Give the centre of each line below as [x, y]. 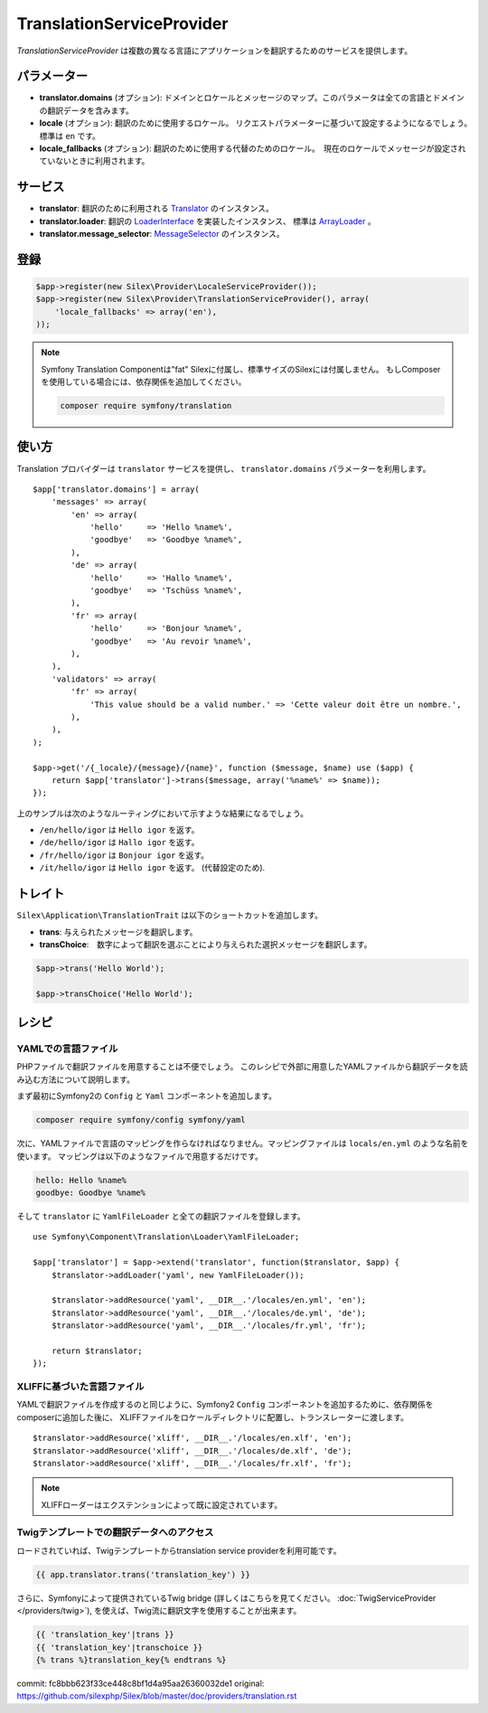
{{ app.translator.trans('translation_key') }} [143, 1574]
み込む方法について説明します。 [76, 1079]
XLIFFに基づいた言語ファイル [80, 1386]
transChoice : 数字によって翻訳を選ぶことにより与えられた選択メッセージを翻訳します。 [206, 944]
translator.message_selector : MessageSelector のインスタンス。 [162, 234]
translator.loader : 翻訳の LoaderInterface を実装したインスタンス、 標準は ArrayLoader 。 [207, 221]
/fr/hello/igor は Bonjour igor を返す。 [124, 855]
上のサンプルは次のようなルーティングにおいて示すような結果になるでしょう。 [163, 813]
